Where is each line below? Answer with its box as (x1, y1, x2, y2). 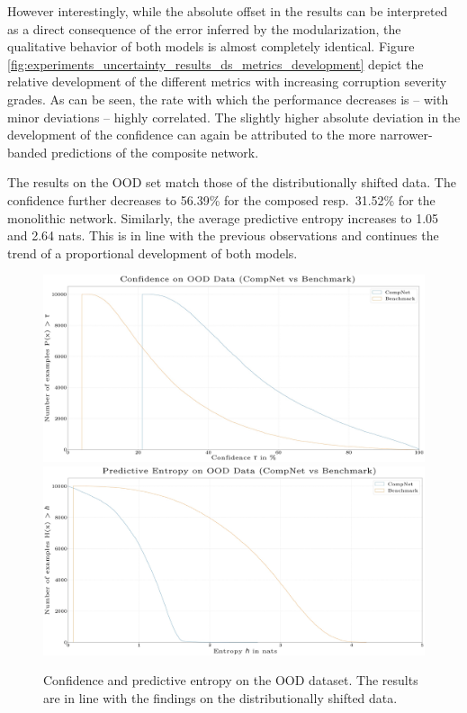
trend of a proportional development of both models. (7, 243, 298, 262)
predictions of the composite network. (51, 142, 259, 161)
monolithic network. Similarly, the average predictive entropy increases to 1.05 (7, 208, 439, 227)
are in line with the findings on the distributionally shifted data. (43, 688, 398, 707)
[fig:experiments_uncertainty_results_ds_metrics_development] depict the (7, 54, 424, 73)
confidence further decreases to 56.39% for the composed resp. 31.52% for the (7, 190, 436, 209)
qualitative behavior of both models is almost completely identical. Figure (7, 37, 415, 56)
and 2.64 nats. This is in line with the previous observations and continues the (7, 226, 439, 245)
